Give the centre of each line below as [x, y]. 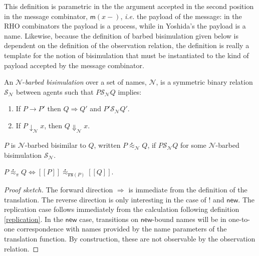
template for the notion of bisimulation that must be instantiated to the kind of [126, 55]
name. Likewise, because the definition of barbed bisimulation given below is [121, 35]
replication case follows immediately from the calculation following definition [122, 209]
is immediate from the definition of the [188, 189]
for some [193, 145]
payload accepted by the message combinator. [74, 65]
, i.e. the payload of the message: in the [181, 16]
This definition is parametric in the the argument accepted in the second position [129, 6]
